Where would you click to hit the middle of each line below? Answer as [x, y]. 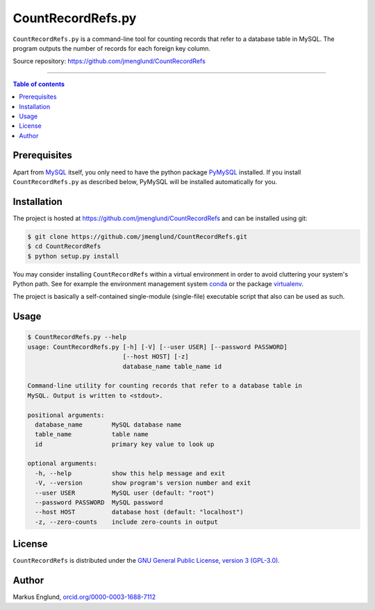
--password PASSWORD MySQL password [99, 503]
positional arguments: [66, 415]
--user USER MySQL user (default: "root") [125, 493]
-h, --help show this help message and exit [130, 473]
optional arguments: [62, 463]
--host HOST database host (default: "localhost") [139, 512]
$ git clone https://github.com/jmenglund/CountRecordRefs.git [137, 237]
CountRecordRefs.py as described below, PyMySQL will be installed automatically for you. [145, 181]
